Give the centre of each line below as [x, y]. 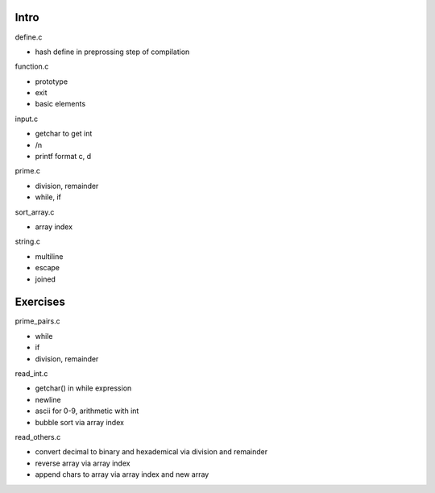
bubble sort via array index [80, 422]
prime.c [27, 171]
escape [48, 268]
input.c [27, 119]
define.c [29, 37]
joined [46, 279]
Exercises [40, 302]
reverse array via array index [83, 463]
